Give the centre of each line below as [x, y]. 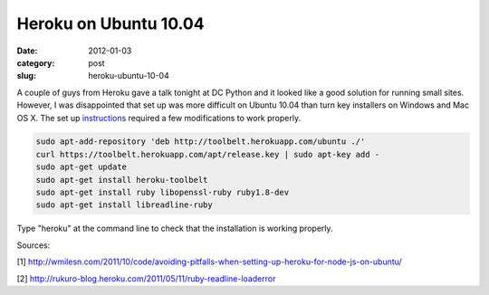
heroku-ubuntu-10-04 [129, 76]
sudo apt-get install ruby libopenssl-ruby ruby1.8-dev [163, 193]
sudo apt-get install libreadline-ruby [124, 205]
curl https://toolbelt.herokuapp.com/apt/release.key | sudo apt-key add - [208, 154]
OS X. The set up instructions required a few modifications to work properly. [159, 118]
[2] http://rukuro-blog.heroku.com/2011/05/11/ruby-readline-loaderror [146, 278]
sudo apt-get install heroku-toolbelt [122, 180]
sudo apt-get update [81, 167]
